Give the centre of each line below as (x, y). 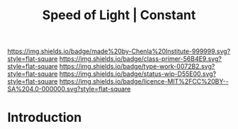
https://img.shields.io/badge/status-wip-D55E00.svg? (138, 74)
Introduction (45, 118)
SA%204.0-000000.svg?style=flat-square (69, 89)
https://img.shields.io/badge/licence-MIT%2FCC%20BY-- (144, 82)
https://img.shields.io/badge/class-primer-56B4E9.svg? (140, 59)
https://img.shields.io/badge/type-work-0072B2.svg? (137, 67)
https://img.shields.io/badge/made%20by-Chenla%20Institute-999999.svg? (119, 51)
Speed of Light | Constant (119, 15)
